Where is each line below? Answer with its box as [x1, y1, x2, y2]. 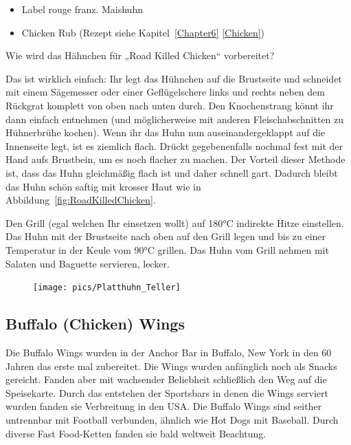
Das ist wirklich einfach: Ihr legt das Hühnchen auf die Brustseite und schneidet [5, 71, 342, 85]
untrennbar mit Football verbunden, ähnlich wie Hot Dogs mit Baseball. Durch [5, 412, 339, 426]
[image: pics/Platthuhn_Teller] [33, 283, 181, 293]
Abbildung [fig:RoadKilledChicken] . [5, 193, 156, 207]
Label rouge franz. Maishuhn [21, 2, 143, 16]
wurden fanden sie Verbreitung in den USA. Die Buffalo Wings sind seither [5, 399, 322, 413]
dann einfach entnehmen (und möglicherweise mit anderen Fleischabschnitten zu [5, 111, 344, 126]
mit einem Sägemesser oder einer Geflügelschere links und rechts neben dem [5, 85, 325, 99]
